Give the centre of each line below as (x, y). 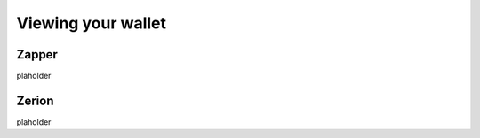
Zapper (37, 54)
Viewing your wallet (92, 23)
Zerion (35, 100)
